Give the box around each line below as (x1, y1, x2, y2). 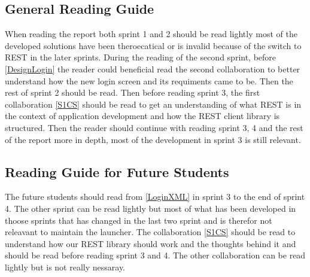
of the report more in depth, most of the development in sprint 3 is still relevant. (5, 133, 301, 145)
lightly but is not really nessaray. (5, 260, 125, 273)
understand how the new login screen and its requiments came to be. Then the (5, 74, 293, 87)
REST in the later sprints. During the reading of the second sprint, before (5, 51, 276, 63)
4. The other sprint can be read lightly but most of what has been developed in (5, 202, 296, 214)
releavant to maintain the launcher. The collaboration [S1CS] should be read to (5, 226, 296, 238)
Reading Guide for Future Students (5, 162, 229, 181)
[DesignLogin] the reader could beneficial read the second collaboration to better (5, 62, 300, 75)
